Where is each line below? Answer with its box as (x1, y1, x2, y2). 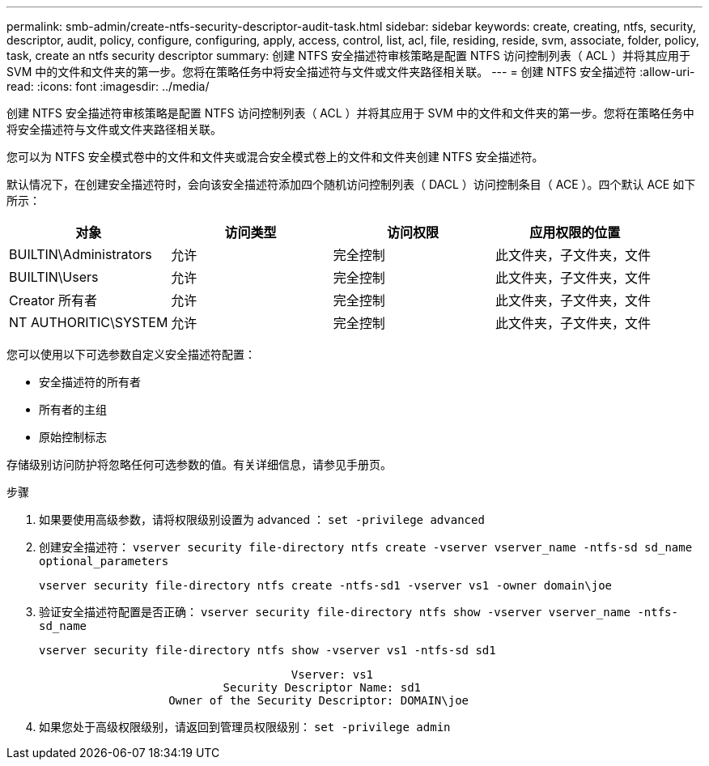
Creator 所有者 (9, 292, 98, 309)
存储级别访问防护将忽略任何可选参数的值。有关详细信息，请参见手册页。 (6, 457, 392, 471)
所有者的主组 (39, 402, 107, 416)
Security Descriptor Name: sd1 (223, 681, 422, 694)
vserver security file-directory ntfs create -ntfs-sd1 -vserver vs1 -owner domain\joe (39, 579, 613, 592)
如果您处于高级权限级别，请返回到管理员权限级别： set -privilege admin (39, 720, 451, 734)
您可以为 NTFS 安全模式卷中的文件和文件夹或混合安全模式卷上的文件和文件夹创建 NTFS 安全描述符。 (6, 150, 544, 164)
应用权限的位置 (529, 224, 621, 240)
